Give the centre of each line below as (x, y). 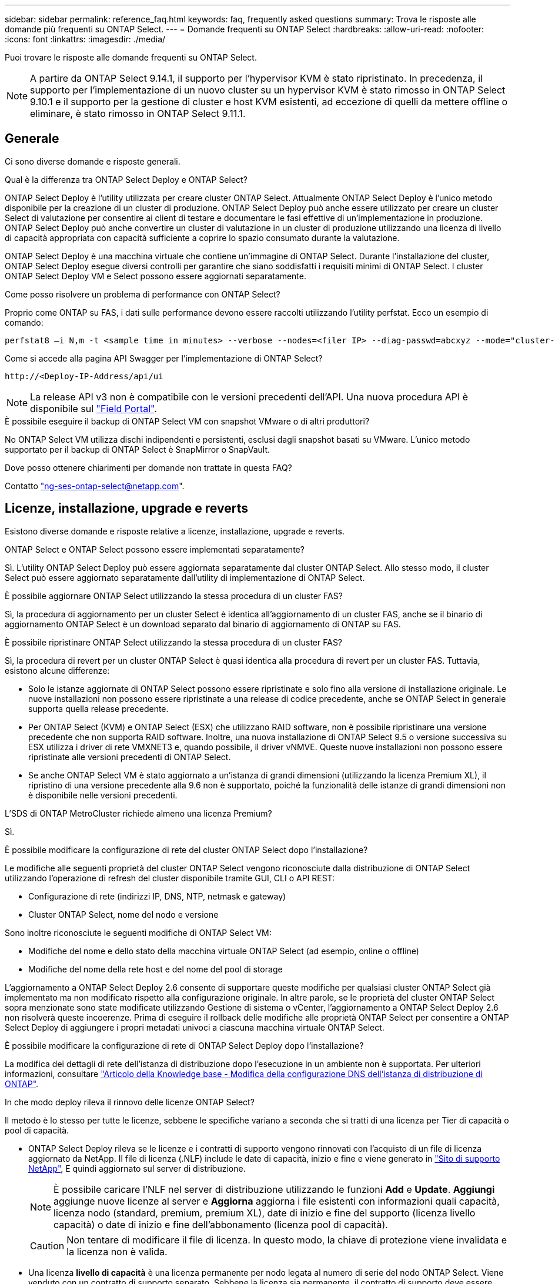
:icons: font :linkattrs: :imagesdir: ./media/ (85, 39)
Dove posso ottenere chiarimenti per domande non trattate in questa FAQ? (148, 467)
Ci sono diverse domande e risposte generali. (93, 161)
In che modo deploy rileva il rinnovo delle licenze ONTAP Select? (130, 1102)
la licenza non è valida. (117, 1251)
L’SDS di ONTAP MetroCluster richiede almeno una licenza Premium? (138, 813)
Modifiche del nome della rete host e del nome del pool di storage (156, 969)
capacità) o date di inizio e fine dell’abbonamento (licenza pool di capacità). (221, 1224)
